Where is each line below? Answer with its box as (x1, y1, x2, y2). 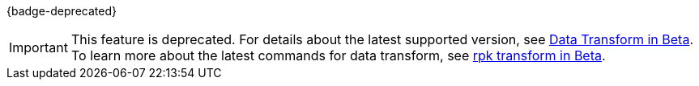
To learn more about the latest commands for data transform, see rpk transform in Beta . (70, 47, 606, 63)
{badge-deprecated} (6, 4, 117, 18)
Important (9, 39, 68, 55)
